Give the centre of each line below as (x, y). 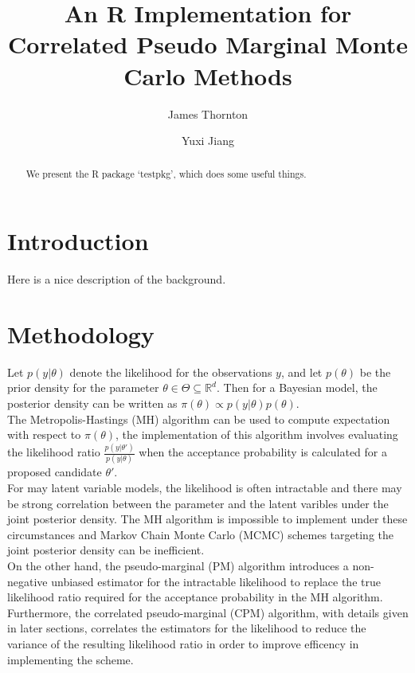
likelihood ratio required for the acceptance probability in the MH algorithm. (195, 597)
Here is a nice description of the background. (117, 279)
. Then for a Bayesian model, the (297, 387)
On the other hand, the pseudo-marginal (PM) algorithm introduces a (178, 565)
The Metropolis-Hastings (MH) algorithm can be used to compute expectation (199, 419)
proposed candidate (55, 472)
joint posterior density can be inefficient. (106, 550)
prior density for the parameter (83, 387)
